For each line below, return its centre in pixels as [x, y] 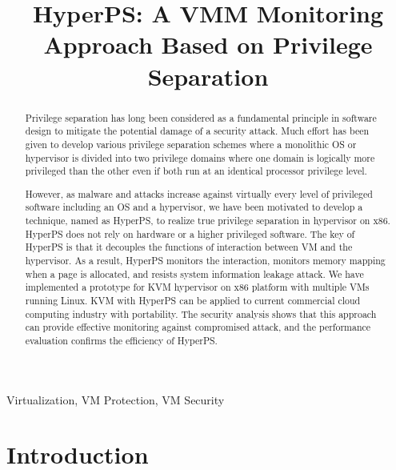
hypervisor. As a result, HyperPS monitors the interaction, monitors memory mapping [205, 260]
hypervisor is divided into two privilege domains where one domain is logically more [200, 157]
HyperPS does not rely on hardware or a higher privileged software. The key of [190, 233]
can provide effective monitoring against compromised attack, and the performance [198, 327]
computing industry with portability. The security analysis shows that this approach [201, 313]
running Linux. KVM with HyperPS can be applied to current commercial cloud [193, 300]
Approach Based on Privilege [208, 44]
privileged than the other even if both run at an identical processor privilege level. [196, 171]
